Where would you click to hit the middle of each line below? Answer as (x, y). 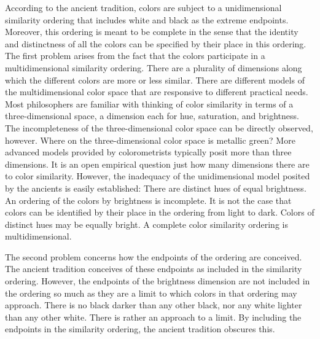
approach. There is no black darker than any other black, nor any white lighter (154, 305)
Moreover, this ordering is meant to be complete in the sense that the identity (152, 32)
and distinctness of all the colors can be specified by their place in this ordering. (156, 43)
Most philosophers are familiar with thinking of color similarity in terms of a (149, 103)
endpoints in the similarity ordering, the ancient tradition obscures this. (140, 329)
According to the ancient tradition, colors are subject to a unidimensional (143, 7)
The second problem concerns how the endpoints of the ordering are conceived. (154, 256)
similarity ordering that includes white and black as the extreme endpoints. (147, 19)
